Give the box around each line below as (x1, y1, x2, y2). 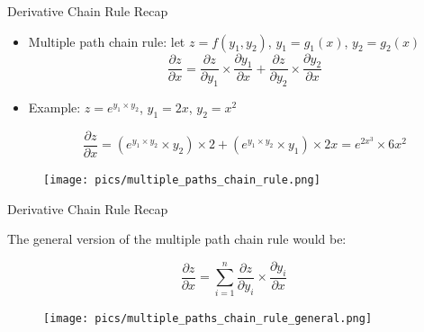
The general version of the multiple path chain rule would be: (7, 229, 347, 248)
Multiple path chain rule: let (28, 31, 185, 50)
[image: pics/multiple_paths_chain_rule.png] (43, 174, 320, 187)
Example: (28, 98, 81, 117)
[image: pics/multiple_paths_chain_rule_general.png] (43, 312, 373, 326)
